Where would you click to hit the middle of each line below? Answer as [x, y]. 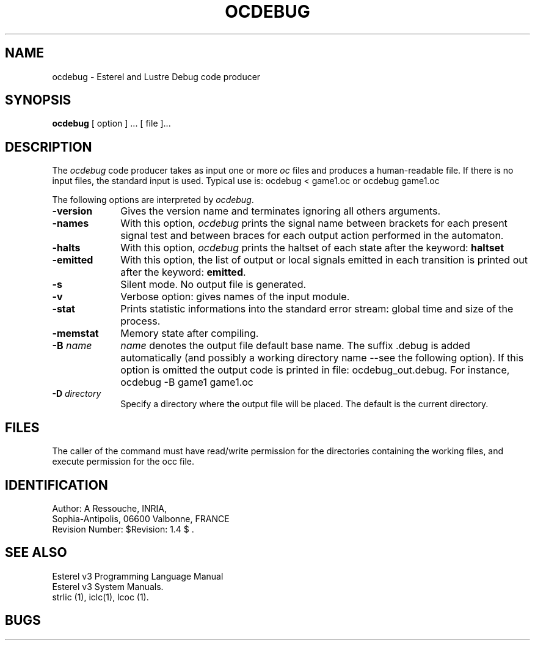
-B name [72, 346]
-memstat [75, 334]
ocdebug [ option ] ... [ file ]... [111, 123]
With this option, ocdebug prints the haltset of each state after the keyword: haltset [312, 248]
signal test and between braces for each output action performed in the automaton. [312, 236]
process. [140, 321]
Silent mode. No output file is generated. [213, 285]
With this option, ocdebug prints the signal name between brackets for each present [314, 223]
